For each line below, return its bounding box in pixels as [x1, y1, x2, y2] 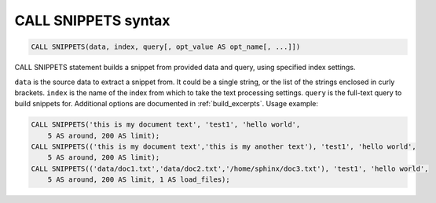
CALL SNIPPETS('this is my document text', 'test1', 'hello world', [31, 120, 301, 129]
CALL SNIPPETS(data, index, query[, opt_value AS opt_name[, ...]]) [31, 42, 301, 51]
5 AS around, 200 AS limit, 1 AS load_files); [47, 175, 231, 184]
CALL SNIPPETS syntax [14, 12, 170, 29]
